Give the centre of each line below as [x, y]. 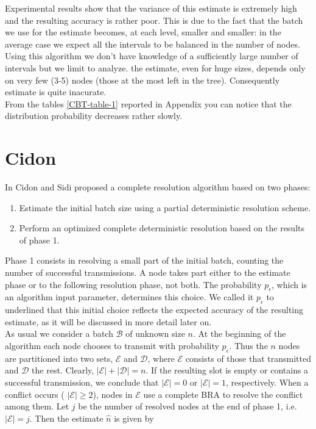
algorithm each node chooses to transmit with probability [112, 345]
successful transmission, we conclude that [82, 382]
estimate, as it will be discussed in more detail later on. [108, 321]
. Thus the [248, 345]
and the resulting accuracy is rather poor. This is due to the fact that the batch [154, 20]
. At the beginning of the [239, 333]
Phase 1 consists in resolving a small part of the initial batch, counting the [144, 260]
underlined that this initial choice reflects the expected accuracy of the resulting [154, 310]
